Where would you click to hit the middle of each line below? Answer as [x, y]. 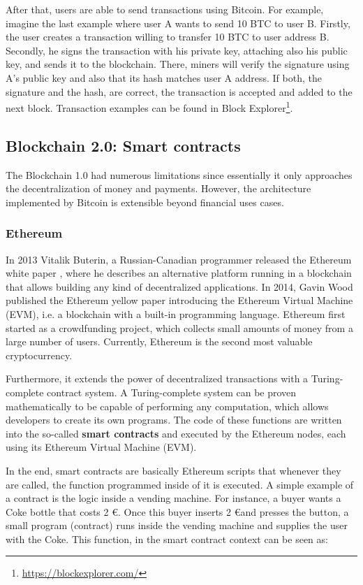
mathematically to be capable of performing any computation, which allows [167, 406]
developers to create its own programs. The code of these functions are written [174, 420]
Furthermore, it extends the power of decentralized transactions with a [157, 378]
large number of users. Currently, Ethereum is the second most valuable [159, 341]
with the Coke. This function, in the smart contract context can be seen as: [167, 539]
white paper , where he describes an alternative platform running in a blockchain [179, 273]
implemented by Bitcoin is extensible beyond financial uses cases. [145, 202]
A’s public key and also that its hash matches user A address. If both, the [164, 77]
